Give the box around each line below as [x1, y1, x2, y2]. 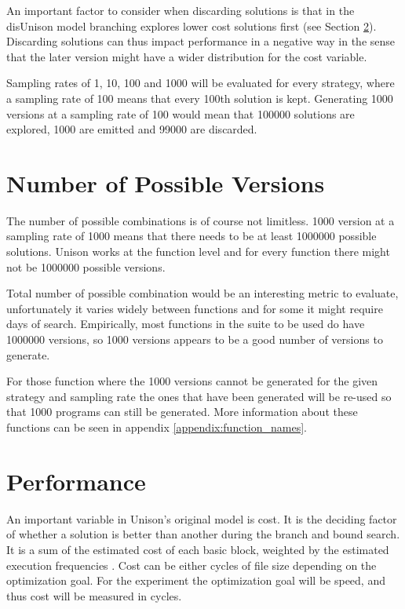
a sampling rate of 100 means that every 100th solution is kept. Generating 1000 [6, 89, 393, 106]
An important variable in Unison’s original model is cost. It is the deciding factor [6, 510, 397, 527]
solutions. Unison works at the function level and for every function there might [6, 243, 390, 260]
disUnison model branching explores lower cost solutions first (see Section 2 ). [6, 17, 377, 34]
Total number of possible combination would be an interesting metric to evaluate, [6, 285, 399, 301]
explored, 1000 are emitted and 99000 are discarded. [6, 121, 257, 137]
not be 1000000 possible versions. [6, 258, 166, 275]
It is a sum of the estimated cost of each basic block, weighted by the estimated [6, 541, 389, 557]
